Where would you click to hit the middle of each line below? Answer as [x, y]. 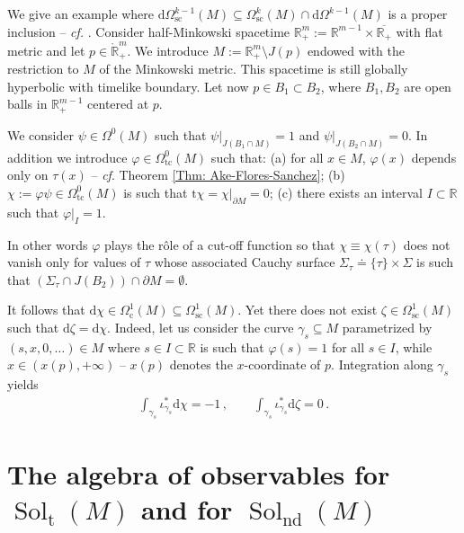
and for [187, 508]
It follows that [46, 310]
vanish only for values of [74, 262]
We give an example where [80, 13]
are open [428, 86]
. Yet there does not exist [308, 310]
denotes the [201, 364]
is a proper [418, 13]
